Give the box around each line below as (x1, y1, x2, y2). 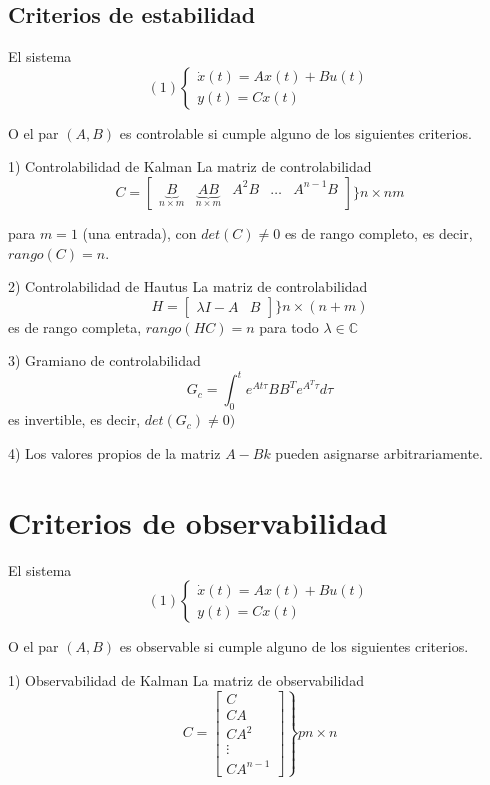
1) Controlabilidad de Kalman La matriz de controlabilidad (8, 156, 372, 177)
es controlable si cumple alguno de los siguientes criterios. (119, 122, 472, 143)
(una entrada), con (82, 222, 197, 243)
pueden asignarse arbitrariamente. (275, 442, 483, 463)
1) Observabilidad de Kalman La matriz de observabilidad (8, 669, 364, 690)
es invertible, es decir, (8, 409, 141, 430)
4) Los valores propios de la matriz (8, 442, 221, 463)
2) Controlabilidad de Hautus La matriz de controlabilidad (8, 276, 368, 297)
